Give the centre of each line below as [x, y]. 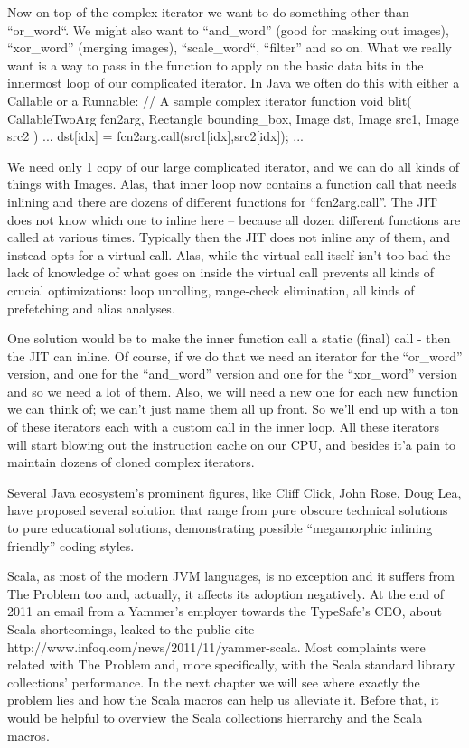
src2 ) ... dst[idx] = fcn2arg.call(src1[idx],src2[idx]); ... [155, 136]
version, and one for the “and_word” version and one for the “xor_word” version [232, 374]
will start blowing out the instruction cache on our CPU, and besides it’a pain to [232, 444]
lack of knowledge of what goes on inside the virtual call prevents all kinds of [221, 272]
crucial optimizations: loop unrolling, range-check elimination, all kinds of [211, 290]
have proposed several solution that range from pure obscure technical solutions [228, 510]
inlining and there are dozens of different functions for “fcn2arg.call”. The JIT [222, 201]
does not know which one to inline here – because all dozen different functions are [234, 219]
